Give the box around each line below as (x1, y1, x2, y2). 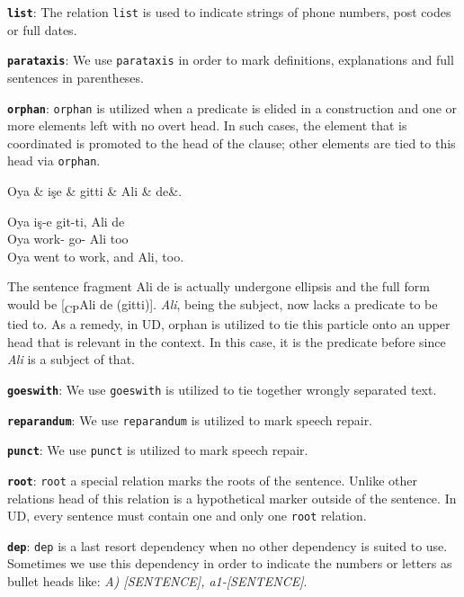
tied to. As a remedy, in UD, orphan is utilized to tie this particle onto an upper (7, 315, 451, 334)
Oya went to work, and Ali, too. (7, 246, 184, 265)
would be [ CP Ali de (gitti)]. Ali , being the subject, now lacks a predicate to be (7, 294, 438, 316)
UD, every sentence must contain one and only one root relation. (7, 506, 367, 525)
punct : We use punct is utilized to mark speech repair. (7, 441, 308, 459)
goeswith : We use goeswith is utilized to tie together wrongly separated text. (7, 379, 437, 398)
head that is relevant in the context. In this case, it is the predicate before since (7, 332, 446, 351)
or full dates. (7, 20, 77, 39)
